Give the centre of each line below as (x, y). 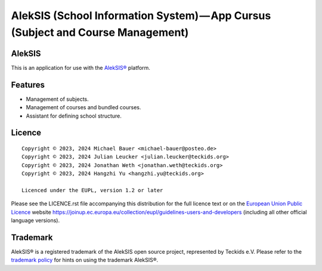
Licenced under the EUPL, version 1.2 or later (92, 190)
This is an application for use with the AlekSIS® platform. (80, 67)
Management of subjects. (57, 99)
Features (28, 84)
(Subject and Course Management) (100, 32)
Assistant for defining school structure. (74, 116)
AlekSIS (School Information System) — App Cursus (141, 16)
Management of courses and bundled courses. (83, 107)
